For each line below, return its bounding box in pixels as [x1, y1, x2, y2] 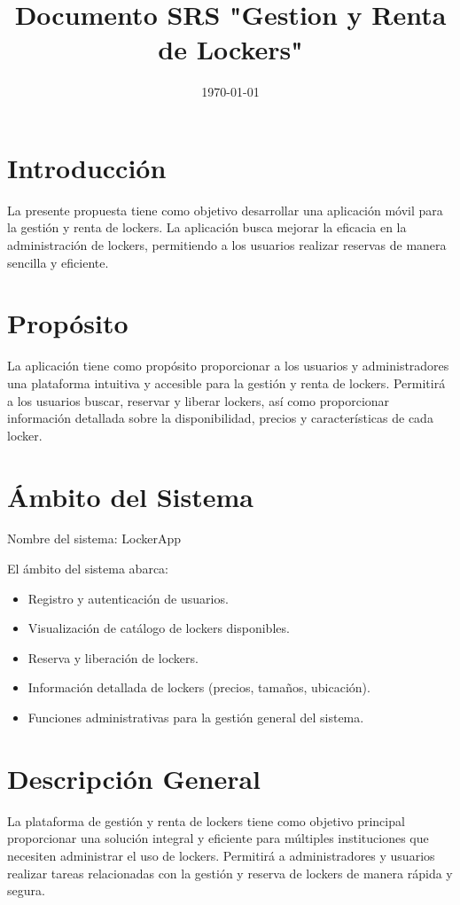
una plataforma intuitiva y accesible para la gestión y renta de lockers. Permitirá [7, 373, 446, 392]
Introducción [7, 149, 167, 185]
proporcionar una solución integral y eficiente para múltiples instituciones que [7, 829, 429, 847]
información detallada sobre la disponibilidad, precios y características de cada [7, 409, 433, 427]
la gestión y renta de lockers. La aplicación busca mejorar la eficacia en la [7, 218, 407, 237]
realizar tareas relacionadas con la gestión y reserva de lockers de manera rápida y [7, 863, 453, 882]
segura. [7, 881, 45, 900]
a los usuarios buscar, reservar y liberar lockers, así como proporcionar [7, 391, 390, 410]
